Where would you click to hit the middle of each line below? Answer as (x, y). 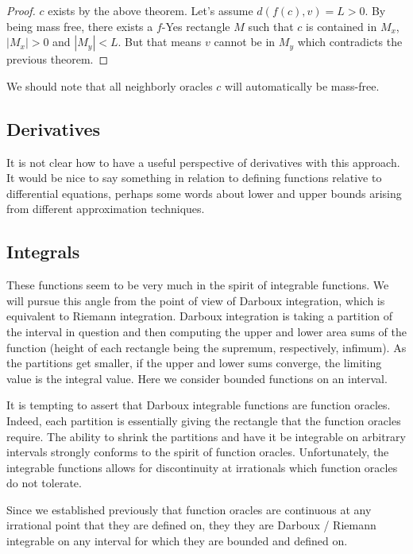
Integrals (43, 252)
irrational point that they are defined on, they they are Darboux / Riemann (191, 525)
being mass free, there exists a (80, 26)
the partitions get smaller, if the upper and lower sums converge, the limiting (194, 363)
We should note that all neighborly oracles (110, 85)
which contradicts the (350, 42)
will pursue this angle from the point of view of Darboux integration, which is (196, 300)
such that (271, 26)
